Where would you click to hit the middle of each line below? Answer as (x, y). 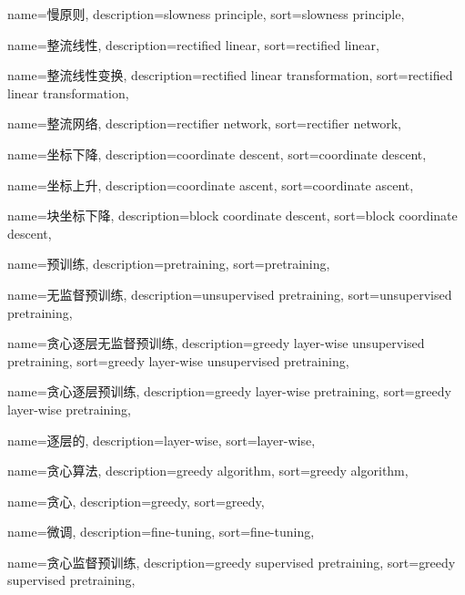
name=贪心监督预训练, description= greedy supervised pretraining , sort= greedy (232, 562)
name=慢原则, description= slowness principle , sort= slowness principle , (206, 14)
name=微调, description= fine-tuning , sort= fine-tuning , (161, 532)
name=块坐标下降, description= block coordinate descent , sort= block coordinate (232, 215)
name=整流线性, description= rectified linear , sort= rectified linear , (193, 44)
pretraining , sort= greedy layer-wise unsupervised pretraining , (178, 360)
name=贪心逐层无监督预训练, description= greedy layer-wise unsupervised (216, 343)
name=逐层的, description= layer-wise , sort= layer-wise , (162, 440)
